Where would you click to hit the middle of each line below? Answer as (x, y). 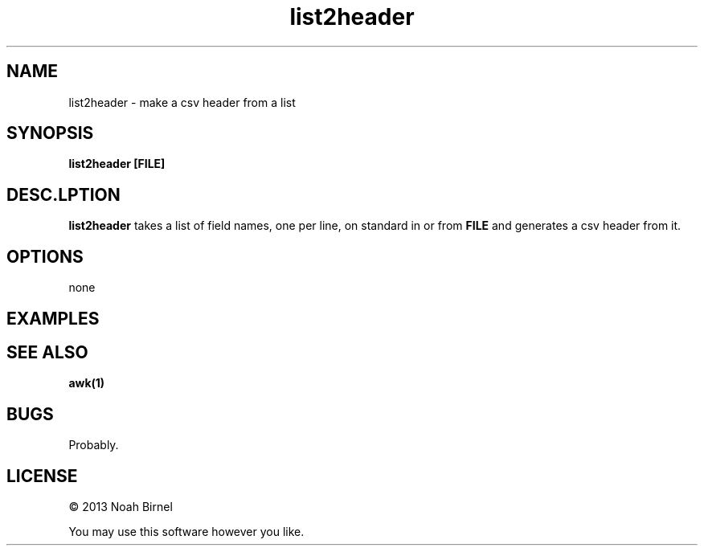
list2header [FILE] (117, 164)
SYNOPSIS (50, 133)
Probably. (94, 445)
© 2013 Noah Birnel (121, 507)
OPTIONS (45, 256)
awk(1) (87, 383)
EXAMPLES (53, 318)
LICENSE (42, 476)
